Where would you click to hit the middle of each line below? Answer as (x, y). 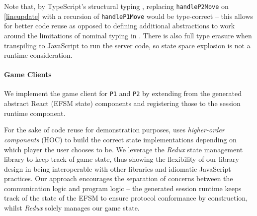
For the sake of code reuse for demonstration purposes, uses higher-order (114, 130)
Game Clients (28, 74)
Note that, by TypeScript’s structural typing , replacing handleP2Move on (116, 6)
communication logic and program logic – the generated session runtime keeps (123, 188)
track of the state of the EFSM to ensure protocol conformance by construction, (126, 198)
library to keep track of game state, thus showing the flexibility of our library (122, 159)
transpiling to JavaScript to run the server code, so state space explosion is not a (127, 45)
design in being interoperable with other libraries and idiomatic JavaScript (118, 168)
